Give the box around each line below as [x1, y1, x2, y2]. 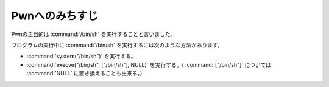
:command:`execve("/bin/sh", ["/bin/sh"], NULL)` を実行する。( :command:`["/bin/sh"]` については [26, 61, 271, 68]
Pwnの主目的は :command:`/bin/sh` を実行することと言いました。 [11, 30, 176, 38]
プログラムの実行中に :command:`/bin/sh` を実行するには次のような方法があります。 [11, 41, 223, 49]
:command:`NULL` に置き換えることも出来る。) [26, 70, 143, 77]
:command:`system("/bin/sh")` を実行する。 [26, 52, 136, 60]
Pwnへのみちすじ [11, 9, 99, 23]
